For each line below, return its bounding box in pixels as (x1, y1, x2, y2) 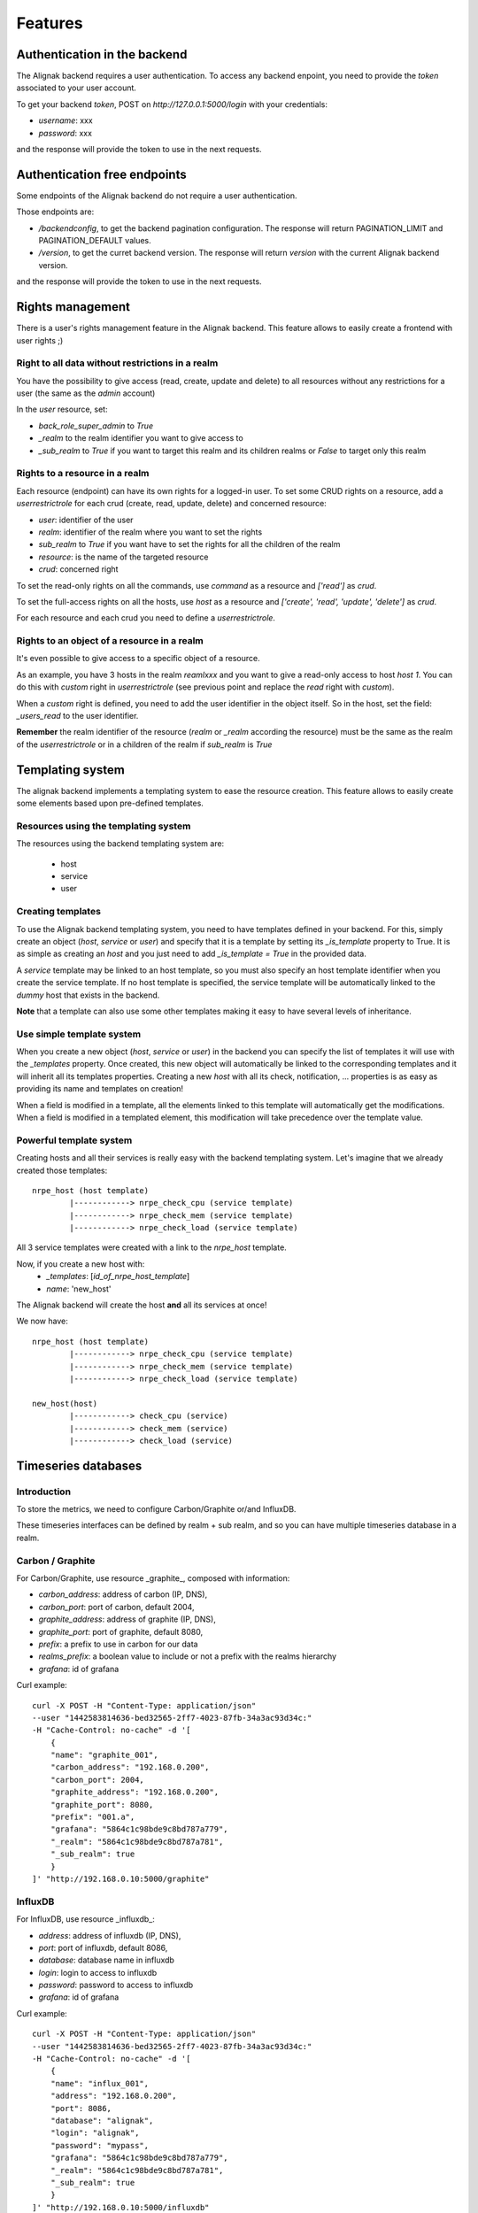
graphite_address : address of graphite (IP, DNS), (38, 1614, 216, 1624)
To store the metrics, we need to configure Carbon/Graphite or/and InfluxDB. (16, 1504, 297, 1515)
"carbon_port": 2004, (50, 1775, 145, 1785)
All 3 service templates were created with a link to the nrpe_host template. (16, 1242, 287, 1253)
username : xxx (38, 115, 93, 126)
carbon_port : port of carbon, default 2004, (38, 1601, 195, 1612)
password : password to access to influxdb (38, 1979, 194, 1991)
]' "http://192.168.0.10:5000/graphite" (32, 1874, 210, 1884)
